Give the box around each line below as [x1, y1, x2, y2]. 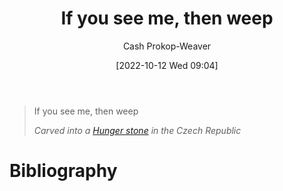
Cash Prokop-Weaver [122, 40, 212, 52]
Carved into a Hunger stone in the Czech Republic [33, 124, 242, 136]
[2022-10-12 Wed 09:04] [115, 59, 219, 71]
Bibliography [9, 160, 118, 182]
